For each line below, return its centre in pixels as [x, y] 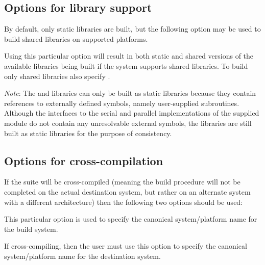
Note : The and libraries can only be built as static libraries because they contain [130, 93]
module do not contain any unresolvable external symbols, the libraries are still [128, 123]
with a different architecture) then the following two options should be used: [124, 202]
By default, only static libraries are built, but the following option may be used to [132, 29]
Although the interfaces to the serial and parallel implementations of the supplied [132, 113]
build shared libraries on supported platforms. [76, 38]
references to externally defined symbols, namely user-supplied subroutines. [122, 103]
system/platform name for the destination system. [82, 256]
